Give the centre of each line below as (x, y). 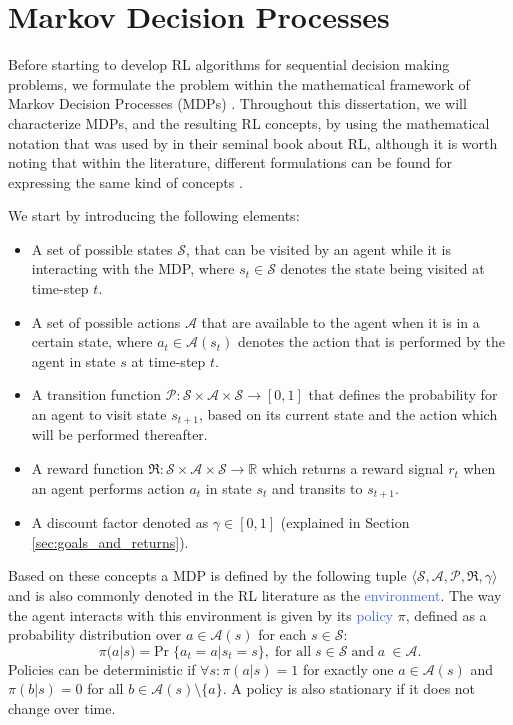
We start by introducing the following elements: (154, 215)
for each (282, 634)
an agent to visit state (99, 414)
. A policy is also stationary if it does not (349, 688)
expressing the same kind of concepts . (125, 181)
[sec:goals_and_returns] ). (110, 541)
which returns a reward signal (352, 468)
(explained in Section (345, 522)
